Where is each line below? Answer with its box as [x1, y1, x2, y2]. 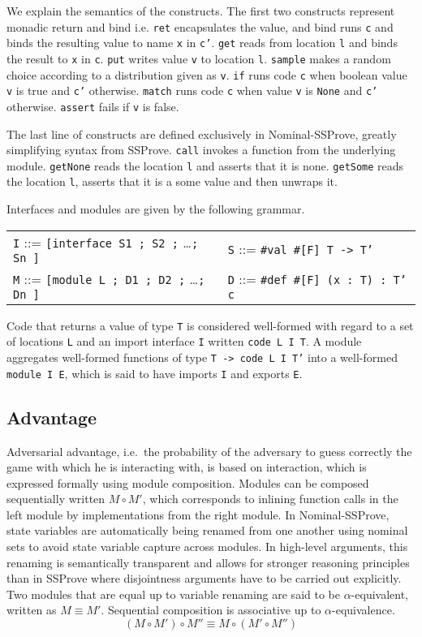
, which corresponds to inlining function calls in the [142, 490, 398, 507]
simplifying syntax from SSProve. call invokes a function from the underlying [6, 141, 396, 158]
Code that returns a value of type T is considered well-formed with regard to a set [6, 316, 414, 334]
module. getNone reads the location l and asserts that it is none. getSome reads [6, 157, 404, 174]
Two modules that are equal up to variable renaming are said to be [6, 585, 340, 602]
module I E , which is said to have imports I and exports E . [6, 364, 303, 381]
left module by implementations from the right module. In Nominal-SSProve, [6, 506, 390, 523]
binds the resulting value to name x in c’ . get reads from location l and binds [6, 34, 398, 51]
